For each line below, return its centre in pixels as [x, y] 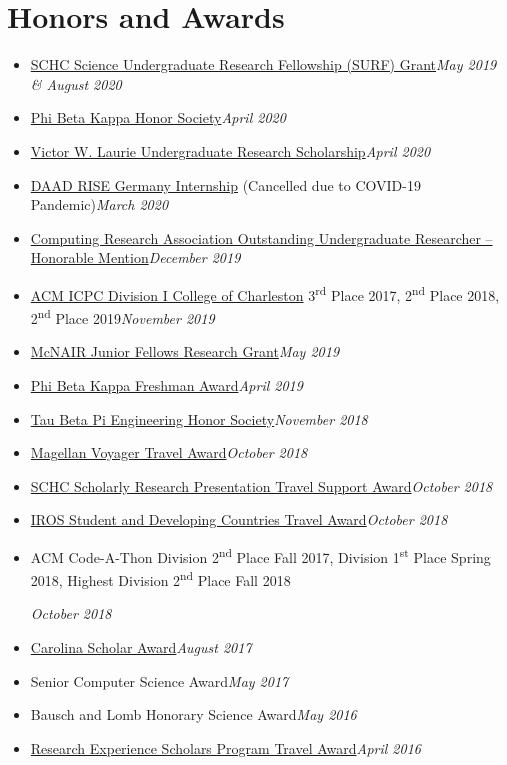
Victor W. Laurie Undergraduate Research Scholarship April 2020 [230, 150]
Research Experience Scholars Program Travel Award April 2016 [225, 747]
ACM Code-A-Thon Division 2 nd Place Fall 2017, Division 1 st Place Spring [260, 555]
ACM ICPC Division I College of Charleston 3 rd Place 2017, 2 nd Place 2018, [265, 293]
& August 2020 [76, 83]
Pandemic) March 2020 [99, 204]
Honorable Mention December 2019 [135, 257]
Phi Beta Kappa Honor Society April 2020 [158, 117]
